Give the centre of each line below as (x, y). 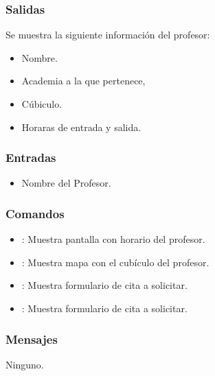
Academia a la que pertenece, (83, 81)
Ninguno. (25, 364)
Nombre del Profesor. (66, 183)
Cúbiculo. (42, 104)
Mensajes (32, 339)
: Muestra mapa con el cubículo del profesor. (115, 262)
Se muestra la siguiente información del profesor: (108, 35)
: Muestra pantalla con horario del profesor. (113, 239)
